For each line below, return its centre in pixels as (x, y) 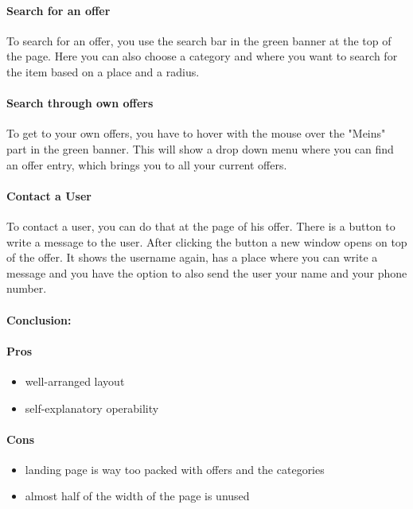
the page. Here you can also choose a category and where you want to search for (202, 56)
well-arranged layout (75, 381)
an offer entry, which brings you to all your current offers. (147, 164)
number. (27, 288)
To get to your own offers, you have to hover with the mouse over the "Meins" (196, 133)
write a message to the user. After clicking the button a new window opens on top (207, 241)
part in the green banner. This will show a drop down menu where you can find (200, 148)
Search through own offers (80, 103)
